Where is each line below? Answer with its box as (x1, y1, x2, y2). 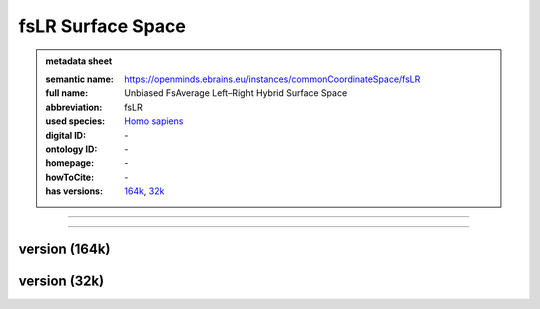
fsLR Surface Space (18, 15, 187, 37)
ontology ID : (45, 143, 98, 155)
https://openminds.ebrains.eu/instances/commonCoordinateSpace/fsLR (124, 73, 421, 85)
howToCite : (45, 171, 95, 183)
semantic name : (45, 73, 114, 85)
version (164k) (18, 240, 111, 257)
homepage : (45, 157, 95, 169)
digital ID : (45, 129, 87, 141)
